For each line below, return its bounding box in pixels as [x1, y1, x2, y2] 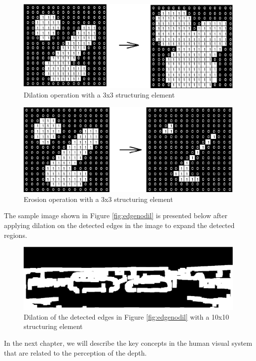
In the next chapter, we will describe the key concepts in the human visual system [4, 337, 253, 348]
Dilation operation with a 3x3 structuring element [24, 90, 175, 100]
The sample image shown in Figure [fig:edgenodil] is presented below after [4, 210, 227, 221]
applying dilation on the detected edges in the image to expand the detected [4, 220, 235, 230]
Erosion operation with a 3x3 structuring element [24, 194, 173, 204]
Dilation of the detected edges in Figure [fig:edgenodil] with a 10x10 [24, 311, 229, 322]
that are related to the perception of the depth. [4, 347, 147, 358]
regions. [4, 230, 27, 240]
